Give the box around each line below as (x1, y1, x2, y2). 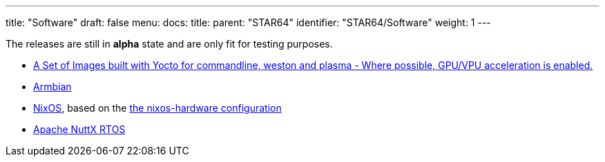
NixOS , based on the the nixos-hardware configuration (33, 102, 282, 114)
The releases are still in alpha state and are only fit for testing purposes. (6, 38, 333, 50)
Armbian (33, 81, 72, 92)
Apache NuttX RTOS (33, 123, 126, 135)
